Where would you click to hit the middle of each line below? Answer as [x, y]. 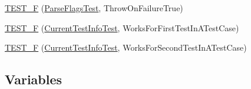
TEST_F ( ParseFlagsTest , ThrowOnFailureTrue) [94, 8]
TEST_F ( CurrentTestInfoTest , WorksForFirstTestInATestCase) [122, 27]
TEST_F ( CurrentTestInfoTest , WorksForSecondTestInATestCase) [126, 47]
